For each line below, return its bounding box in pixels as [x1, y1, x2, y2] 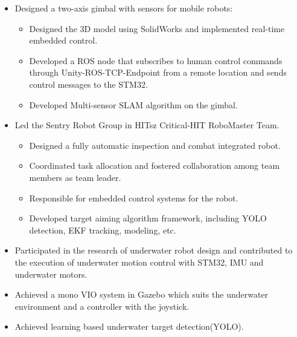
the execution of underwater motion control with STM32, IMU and [14, 255, 264, 268]
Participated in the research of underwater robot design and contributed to [14, 244, 293, 257]
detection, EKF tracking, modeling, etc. [29, 223, 176, 236]
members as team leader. [29, 171, 121, 183]
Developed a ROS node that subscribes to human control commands [29, 54, 283, 67]
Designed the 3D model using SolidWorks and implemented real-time [29, 22, 285, 34]
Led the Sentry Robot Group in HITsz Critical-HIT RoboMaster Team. [14, 119, 279, 131]
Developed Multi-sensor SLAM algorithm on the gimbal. [29, 98, 238, 111]
